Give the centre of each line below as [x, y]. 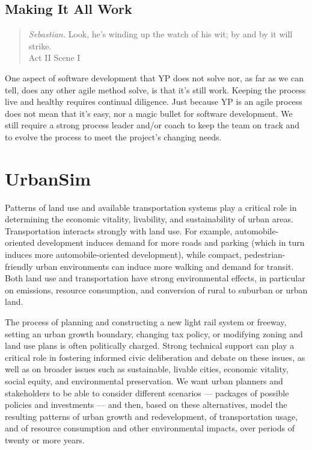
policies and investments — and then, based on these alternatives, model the [146, 405]
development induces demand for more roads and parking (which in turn [171, 242]
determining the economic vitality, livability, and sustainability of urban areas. [149, 219]
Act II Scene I [54, 58]
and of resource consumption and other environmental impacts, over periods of [150, 428]
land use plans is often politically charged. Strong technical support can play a [150, 345]
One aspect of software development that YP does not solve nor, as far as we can [154, 77]
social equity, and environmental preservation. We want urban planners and [144, 380]
